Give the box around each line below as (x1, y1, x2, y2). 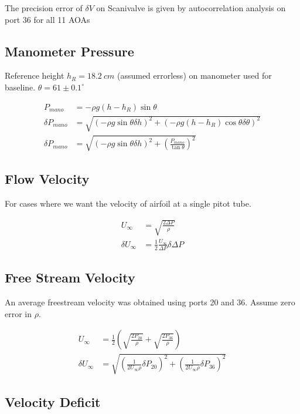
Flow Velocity (5, 170, 90, 188)
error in (5, 307, 32, 319)
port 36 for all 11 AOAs (5, 13, 90, 25)
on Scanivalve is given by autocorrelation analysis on (96, 2, 286, 14)
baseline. (5, 80, 36, 93)
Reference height (5, 69, 64, 82)
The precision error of (5, 2, 83, 14)
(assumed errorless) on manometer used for (117, 69, 272, 82)
